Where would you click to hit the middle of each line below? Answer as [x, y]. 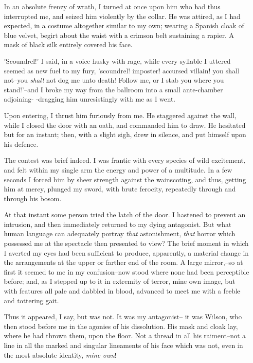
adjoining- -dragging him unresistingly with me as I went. [90, 99]
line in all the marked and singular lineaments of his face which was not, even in [124, 345]
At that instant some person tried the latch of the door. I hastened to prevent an [125, 215]
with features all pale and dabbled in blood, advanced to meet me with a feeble [122, 291]
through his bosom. [33, 198]
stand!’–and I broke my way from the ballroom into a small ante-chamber [114, 89]
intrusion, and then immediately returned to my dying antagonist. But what [118, 224]
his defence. [21, 144]
